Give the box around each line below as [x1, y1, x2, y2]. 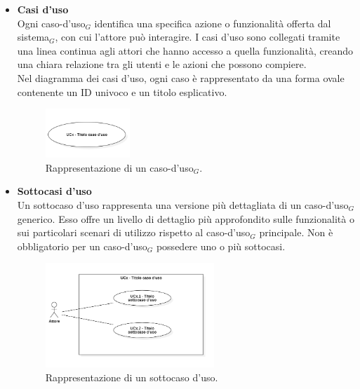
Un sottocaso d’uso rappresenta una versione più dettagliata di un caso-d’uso [17, 198, 349, 212]
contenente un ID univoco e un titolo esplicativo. [17, 84, 227, 99]
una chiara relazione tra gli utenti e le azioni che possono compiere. [17, 57, 307, 71]
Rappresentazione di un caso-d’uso [45, 160, 194, 175]
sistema [17, 29, 50, 44]
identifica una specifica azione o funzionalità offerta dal [94, 15, 331, 30]
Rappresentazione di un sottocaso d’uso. [45, 370, 218, 385]
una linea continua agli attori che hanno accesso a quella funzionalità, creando [17, 43, 353, 57]
